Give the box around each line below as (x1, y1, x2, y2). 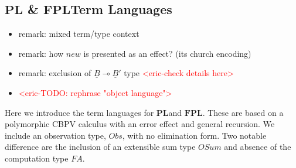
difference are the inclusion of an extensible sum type (5, 140, 196, 153)
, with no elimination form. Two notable (122, 129, 267, 141)
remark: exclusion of (18, 67, 91, 79)
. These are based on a (202, 106, 284, 118)
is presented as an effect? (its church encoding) (83, 47, 251, 59)
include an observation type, (5, 129, 106, 141)
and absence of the (224, 140, 291, 153)
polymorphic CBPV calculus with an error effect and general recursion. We (5, 118, 275, 130)
